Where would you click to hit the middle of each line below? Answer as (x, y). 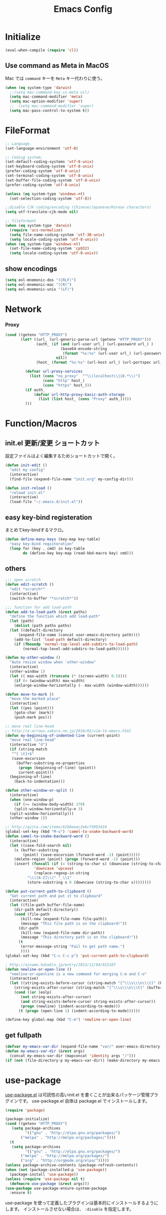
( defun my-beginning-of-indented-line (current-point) (63, 735)
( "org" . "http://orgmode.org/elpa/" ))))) (65, 1160)
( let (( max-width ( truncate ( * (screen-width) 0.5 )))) (68, 676)
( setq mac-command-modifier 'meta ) (46, 97)
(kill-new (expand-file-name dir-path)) (63, 933)
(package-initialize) (27, 1119)
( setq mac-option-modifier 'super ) (46, 102)
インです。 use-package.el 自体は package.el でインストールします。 (79, 1101)
